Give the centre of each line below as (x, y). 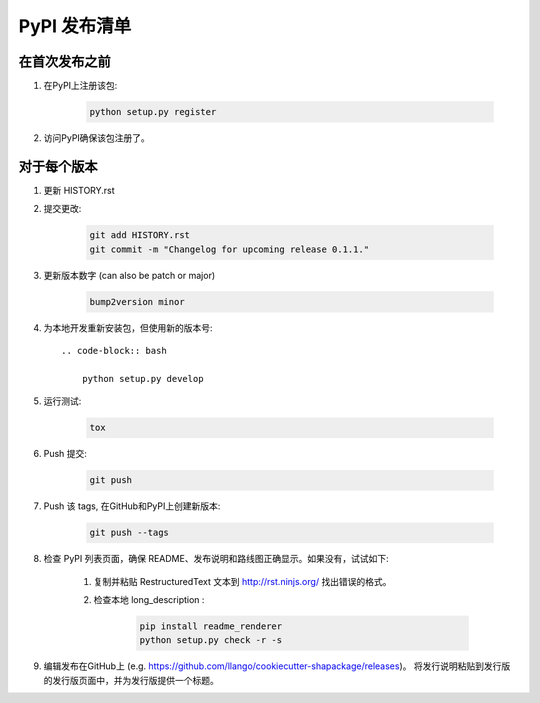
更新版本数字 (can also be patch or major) (129, 275)
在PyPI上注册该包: (80, 86)
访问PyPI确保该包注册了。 (96, 138)
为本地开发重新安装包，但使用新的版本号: (128, 327)
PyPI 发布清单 (75, 26)
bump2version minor (137, 301)
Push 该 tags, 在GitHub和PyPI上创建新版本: (132, 506)
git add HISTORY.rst (139, 235)
